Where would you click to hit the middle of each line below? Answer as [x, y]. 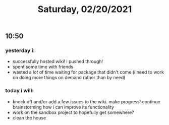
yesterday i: [20, 50]
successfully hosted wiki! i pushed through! [58, 61]
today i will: [20, 91]
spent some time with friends [43, 67]
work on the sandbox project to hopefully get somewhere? [73, 112]
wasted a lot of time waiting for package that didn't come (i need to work [88, 72]
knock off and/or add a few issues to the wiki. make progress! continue [86, 101]
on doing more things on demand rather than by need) [69, 78]
